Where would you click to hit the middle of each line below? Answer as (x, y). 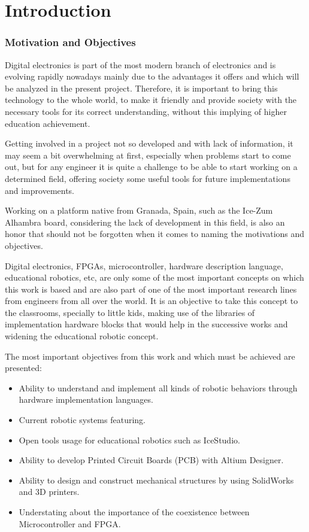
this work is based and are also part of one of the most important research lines (151, 289)
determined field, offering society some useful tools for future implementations (148, 178)
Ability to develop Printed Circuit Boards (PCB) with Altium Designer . (151, 460)
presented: (23, 368)
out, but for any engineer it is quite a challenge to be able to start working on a (151, 167)
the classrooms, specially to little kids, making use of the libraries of (130, 312)
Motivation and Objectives (70, 42)
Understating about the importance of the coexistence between (134, 512)
